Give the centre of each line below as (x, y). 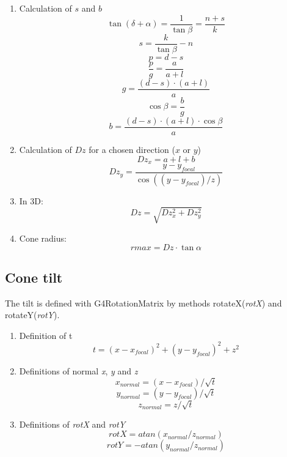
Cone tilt (34, 277)
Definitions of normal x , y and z (78, 370)
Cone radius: (43, 238)
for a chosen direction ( (132, 149)
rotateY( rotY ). (32, 315)
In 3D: (31, 200)
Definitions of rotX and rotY (72, 424)
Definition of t (46, 335)
